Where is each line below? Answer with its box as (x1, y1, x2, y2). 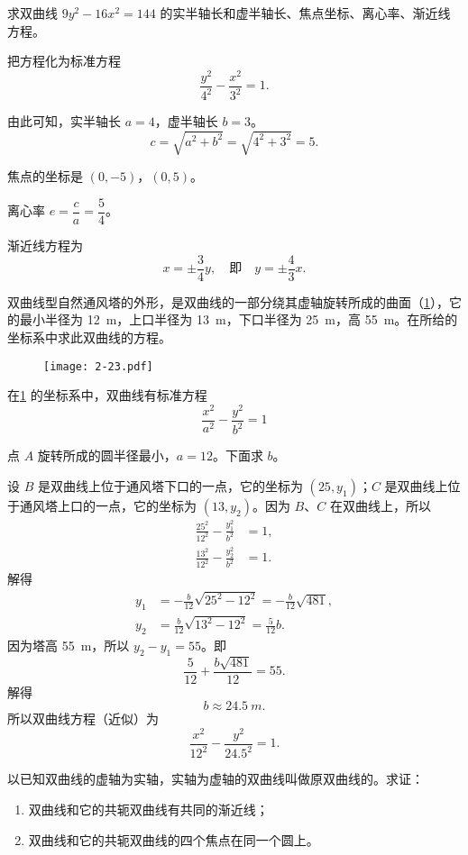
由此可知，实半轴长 (7, 112, 121, 131)
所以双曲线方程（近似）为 (7, 709, 159, 728)
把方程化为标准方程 (7, 51, 121, 70)
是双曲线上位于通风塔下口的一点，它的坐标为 (37, 476, 303, 495)
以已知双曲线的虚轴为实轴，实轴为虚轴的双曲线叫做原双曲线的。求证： (7, 769, 424, 788)
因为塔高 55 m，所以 (7, 636, 130, 655)
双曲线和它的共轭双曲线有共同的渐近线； (28, 799, 269, 818)
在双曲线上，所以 (329, 496, 431, 514)
